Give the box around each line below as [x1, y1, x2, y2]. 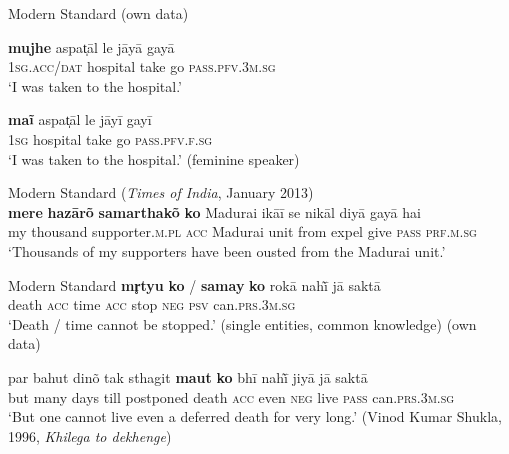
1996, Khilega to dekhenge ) [8, 425, 172, 446]
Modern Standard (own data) [8, 3, 189, 23]
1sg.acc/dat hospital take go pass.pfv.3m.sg [8, 56, 276, 77]
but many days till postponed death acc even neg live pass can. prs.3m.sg [8, 386, 455, 407]
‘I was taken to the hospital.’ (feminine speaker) [8, 148, 300, 169]
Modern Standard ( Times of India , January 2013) [8, 182, 314, 203]
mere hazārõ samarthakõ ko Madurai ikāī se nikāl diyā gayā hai [8, 201, 421, 222]
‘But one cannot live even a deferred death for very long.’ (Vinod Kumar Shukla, [8, 406, 502, 427]
